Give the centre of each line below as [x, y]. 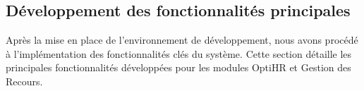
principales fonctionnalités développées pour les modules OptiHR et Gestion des [178, 67]
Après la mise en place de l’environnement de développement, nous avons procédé [182, 40]
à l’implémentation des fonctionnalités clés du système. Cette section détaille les [179, 53]
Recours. [24, 81]
